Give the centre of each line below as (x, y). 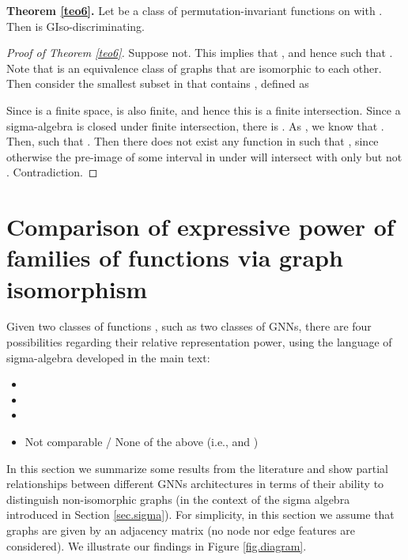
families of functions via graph (175, 257)
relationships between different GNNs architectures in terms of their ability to (195, 484)
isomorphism (77, 288)
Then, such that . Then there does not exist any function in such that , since (193, 141)
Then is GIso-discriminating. (76, 26)
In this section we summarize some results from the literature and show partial (197, 468)
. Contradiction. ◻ (52, 172)
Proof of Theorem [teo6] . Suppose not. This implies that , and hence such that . (200, 53)
